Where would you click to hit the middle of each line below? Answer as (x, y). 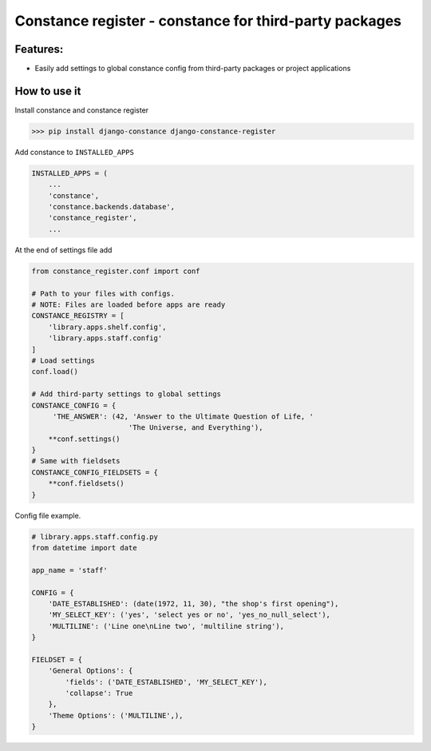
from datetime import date (84, 548)
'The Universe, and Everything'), (196, 428)
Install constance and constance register (82, 110)
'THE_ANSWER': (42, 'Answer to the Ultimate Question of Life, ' (183, 416)
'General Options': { (91, 671)
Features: (39, 49)
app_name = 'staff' (69, 570)
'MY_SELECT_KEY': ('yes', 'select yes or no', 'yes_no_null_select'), (190, 615)
